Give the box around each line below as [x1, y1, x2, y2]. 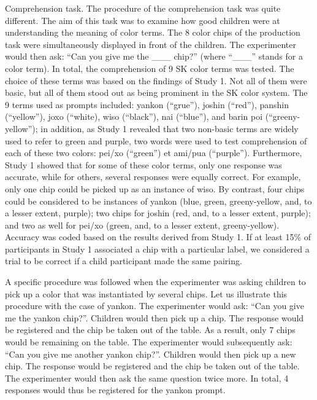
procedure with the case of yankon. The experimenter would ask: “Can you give [5, 299, 304, 312]
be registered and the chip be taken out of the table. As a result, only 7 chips [5, 323, 296, 336]
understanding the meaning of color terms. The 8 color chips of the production [5, 26, 300, 39]
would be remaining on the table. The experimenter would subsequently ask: [5, 335, 292, 348]
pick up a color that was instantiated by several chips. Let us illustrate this [5, 287, 288, 300]
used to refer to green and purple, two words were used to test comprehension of [5, 134, 307, 147]
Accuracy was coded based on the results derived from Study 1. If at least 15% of [5, 230, 311, 243]
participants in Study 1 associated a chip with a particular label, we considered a [5, 242, 310, 255]
